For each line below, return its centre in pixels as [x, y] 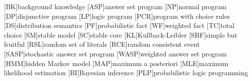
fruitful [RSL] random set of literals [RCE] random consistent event [102, 44]
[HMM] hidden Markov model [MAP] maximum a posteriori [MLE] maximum [116, 63]
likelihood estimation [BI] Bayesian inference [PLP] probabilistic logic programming [126, 73]
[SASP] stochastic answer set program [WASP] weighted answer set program [115, 53]
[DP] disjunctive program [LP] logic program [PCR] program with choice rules [117, 16]
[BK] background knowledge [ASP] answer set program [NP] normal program [115, 6]
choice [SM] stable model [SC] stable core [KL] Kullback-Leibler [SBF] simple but [121, 34]
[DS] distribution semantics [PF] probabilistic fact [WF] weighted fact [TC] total [119, 25]
